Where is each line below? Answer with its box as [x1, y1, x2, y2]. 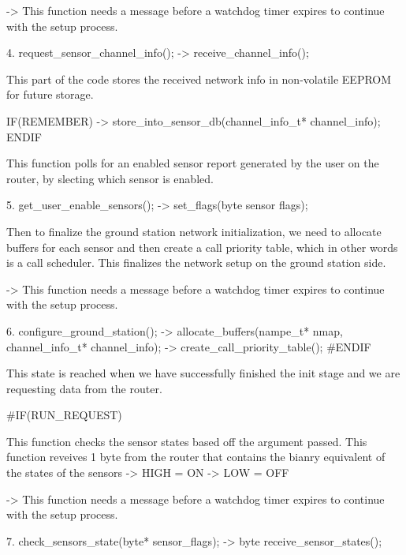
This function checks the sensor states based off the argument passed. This [6, 433, 367, 449]
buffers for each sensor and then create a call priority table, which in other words [6, 238, 398, 255]
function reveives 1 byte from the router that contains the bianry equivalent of [6, 448, 386, 465]
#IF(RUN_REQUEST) [6, 407, 122, 423]
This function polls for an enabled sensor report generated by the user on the [6, 155, 379, 171]
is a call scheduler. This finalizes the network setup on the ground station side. [6, 254, 386, 271]
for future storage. [6, 86, 94, 103]
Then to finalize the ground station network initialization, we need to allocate [6, 223, 382, 239]
